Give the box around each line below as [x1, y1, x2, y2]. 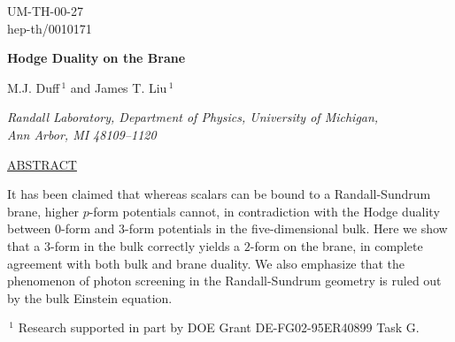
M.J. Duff [7, 78, 60, 96]
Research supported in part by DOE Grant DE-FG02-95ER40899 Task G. [18, 318, 420, 337]
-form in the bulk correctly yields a [50, 236, 241, 255]
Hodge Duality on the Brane [7, 49, 186, 67]
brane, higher [7, 201, 79, 220]
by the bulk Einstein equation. [7, 288, 173, 307]
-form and [61, 219, 115, 238]
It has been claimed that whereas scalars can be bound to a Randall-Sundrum [7, 185, 431, 203]
